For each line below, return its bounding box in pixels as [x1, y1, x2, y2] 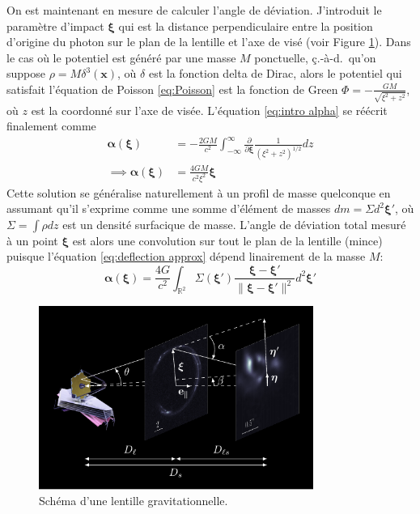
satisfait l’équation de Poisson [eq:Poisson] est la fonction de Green [6, 80, 338, 97]
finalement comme [6, 117, 96, 134]
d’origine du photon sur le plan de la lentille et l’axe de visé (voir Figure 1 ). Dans [6, 33, 411, 50]
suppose [6, 65, 45, 82]
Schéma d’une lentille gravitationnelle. [39, 492, 228, 509]
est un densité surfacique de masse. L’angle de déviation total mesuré [62, 215, 406, 232]
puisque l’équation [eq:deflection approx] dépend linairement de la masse [6, 248, 366, 265]
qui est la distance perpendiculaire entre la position [118, 17, 373, 34]
